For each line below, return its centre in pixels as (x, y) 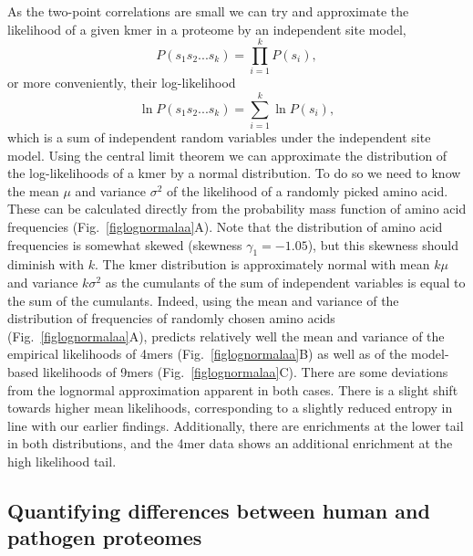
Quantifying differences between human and (219, 510)
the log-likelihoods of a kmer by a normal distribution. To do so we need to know (234, 173)
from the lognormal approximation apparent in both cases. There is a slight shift (233, 389)
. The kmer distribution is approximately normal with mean (262, 264)
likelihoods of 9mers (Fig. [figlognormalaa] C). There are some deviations (245, 371)
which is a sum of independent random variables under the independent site (219, 137)
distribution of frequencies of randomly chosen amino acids (171, 318)
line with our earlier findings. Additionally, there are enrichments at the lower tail (236, 425)
